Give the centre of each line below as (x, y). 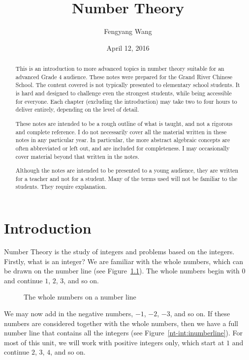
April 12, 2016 (128, 47)
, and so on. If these (200, 313)
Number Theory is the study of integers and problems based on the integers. (119, 252)
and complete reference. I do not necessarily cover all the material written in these (121, 132)
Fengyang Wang (128, 31)
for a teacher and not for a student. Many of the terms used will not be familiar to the (126, 178)
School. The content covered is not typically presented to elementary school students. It (128, 85)
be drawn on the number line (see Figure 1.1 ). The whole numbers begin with (122, 271)
